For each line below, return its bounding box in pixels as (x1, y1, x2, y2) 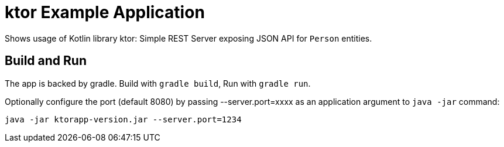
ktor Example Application (5, 2, 205, 22)
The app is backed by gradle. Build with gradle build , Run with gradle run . (5, 78, 311, 88)
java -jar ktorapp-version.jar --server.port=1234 (5, 114, 242, 124)
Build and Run (5, 53, 87, 69)
